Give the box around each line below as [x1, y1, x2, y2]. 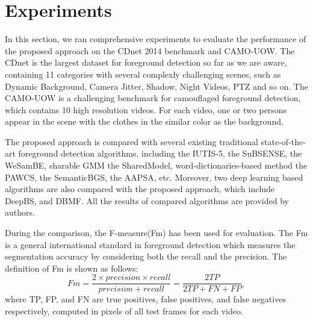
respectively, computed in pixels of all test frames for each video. [5, 305, 243, 317]
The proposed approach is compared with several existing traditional [5, 135, 258, 148]
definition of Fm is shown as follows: [5, 261, 138, 274]
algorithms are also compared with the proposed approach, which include [5, 182, 275, 195]
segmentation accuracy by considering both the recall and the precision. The [5, 250, 287, 263]
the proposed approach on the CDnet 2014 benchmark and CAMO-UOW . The [5, 44, 295, 57]
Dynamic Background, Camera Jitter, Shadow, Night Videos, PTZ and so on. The [5, 79, 308, 92]
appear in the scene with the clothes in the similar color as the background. [5, 115, 284, 128]
